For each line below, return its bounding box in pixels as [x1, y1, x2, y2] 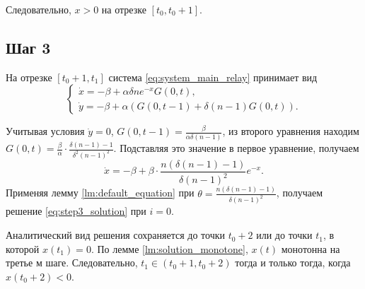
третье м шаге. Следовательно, [6, 255, 138, 270]
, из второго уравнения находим [222, 124, 359, 138]
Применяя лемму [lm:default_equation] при [6, 185, 195, 200]
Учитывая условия [6, 124, 85, 138]
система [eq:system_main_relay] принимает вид [108, 69, 318, 84]
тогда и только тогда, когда [235, 255, 351, 270]
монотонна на [281, 241, 340, 256]
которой [6, 241, 40, 256]
